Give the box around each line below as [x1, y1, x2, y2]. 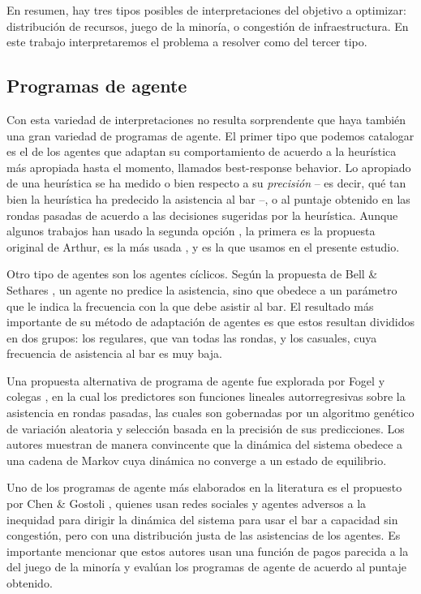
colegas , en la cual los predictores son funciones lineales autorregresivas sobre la [6, 388, 406, 405]
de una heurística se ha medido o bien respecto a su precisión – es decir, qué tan [6, 174, 406, 192]
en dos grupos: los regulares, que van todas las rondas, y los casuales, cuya [6, 329, 377, 346]
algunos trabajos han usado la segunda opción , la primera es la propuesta [6, 222, 376, 239]
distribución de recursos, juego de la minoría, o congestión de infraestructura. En [6, 17, 409, 34]
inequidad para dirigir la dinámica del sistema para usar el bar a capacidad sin [6, 510, 398, 527]
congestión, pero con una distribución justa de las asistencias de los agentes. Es [6, 527, 401, 544]
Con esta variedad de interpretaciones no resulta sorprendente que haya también [6, 110, 406, 127]
